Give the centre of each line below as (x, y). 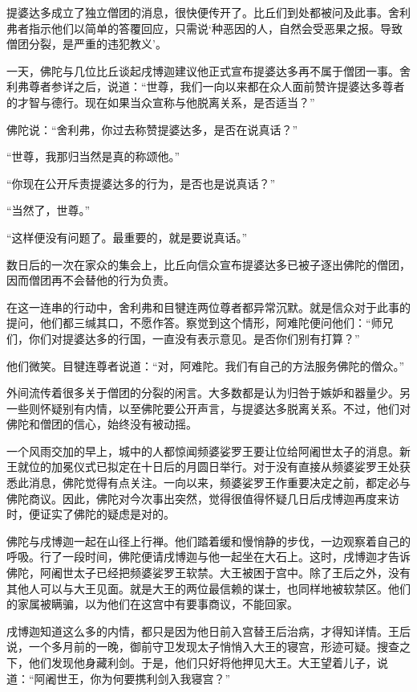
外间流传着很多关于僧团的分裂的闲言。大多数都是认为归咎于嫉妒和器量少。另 (208, 393)
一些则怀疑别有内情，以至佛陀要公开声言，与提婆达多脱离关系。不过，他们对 (208, 408)
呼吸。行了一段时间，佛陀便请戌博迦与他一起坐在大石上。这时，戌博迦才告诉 (208, 557)
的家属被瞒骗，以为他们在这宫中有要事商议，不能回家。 (152, 604)
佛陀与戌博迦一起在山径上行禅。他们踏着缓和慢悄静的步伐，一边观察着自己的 (208, 540)
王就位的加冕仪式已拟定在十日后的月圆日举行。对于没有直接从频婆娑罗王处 (203, 467)
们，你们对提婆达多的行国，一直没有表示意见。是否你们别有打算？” (183, 338)
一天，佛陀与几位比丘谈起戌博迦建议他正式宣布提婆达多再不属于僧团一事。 (203, 70)
